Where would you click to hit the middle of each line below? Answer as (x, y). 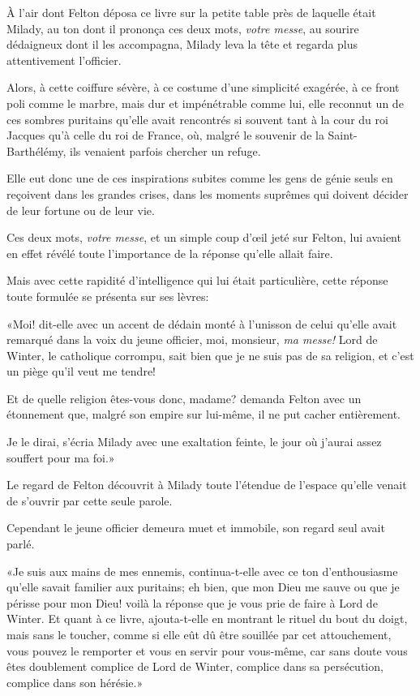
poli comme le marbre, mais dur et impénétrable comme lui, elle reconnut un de (205, 103)
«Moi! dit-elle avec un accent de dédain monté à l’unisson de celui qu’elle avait (202, 323)
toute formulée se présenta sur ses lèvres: (108, 296)
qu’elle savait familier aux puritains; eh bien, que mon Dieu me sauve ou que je (203, 587)
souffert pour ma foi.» (61, 457)
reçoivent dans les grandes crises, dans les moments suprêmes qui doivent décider (208, 193)
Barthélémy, (36, 150)
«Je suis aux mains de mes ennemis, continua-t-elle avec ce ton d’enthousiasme (202, 571)
